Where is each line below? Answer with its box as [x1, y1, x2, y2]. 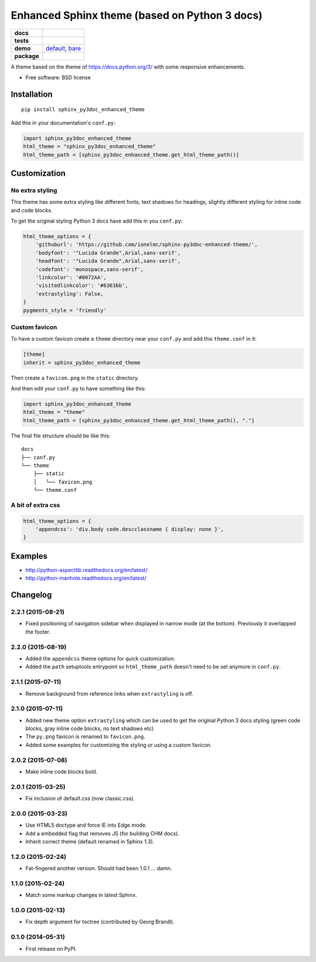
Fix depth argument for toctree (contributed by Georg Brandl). [25, 918, 175, 925]
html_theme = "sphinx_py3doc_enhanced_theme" [23, 143, 156, 150]
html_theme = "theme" [23, 409, 85, 416]
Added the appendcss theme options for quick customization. [25, 655, 176, 662]
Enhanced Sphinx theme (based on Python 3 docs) [11, 9, 263, 22]
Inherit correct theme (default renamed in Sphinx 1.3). [25, 838, 154, 845]
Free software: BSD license [25, 74, 91, 81]
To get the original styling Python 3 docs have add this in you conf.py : [11, 217, 183, 225]
